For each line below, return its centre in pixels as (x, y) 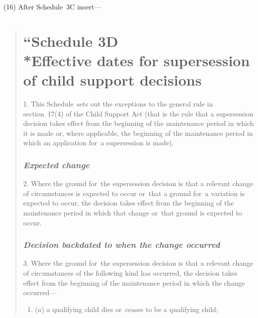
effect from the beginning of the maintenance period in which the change (134, 282)
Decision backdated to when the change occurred (122, 245)
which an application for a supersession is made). (98, 143)
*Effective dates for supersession (136, 60)
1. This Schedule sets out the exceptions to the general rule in (118, 104)
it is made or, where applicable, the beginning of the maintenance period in (138, 133)
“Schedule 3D (71, 41)
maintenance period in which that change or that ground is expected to (132, 213)
